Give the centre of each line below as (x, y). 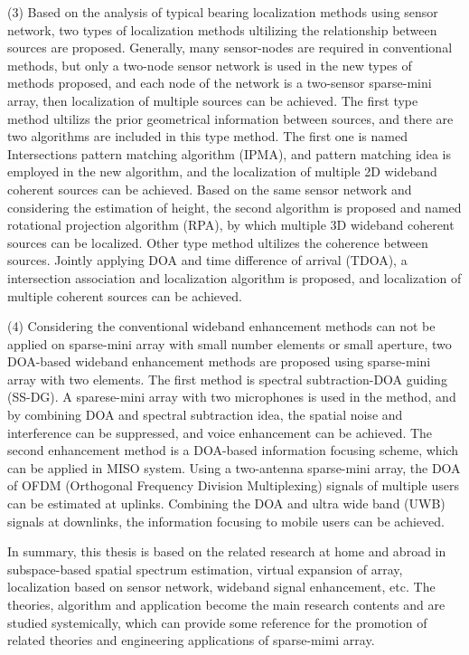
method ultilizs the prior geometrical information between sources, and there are (230, 118)
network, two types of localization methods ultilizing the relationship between (222, 29)
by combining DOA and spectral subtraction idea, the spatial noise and (205, 415)
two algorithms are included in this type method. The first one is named (207, 136)
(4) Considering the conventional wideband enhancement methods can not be (221, 326)
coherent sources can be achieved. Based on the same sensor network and (210, 189)
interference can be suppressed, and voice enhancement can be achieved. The (220, 432)
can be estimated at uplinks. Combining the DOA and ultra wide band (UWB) (226, 503)
